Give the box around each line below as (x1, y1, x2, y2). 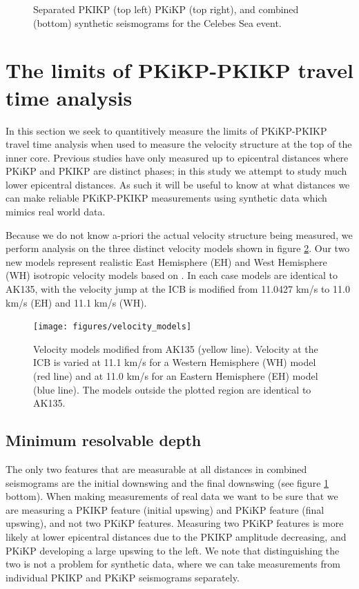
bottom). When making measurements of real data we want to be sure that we (6, 489, 338, 503)
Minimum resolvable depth (6, 429, 202, 451)
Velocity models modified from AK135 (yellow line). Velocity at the (33, 341, 318, 356)
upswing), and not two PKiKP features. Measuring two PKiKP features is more (6, 516, 344, 530)
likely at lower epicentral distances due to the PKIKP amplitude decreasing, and (6, 530, 347, 544)
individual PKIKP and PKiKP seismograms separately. (6, 570, 240, 584)
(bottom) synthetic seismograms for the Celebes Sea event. (33, 15, 282, 30)
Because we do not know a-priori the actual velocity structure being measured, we (6, 227, 353, 242)
